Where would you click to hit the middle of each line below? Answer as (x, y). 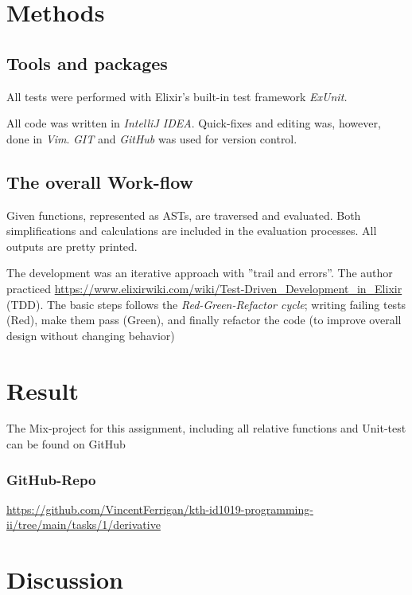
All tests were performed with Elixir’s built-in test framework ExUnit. (177, 96)
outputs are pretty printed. (72, 246)
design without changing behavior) (91, 335)
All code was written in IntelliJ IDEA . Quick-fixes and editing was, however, (194, 123)
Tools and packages (87, 63)
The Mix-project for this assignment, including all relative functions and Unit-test (206, 428)
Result (43, 390)
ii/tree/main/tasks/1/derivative (84, 525)
